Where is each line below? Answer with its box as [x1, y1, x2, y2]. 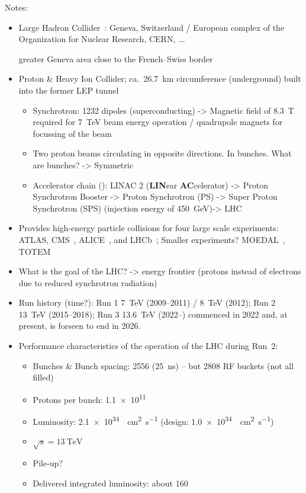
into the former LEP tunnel [18, 84, 119, 96]
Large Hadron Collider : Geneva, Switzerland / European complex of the [18, 21, 285, 33]
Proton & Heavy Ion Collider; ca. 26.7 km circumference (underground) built [18, 72, 301, 85]
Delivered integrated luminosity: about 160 [33, 476, 188, 489]
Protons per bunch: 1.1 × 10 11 [33, 391, 146, 405]
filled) [33, 371, 54, 383]
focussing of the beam [33, 127, 112, 139]
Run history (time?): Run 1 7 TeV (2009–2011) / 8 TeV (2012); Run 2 [18, 296, 276, 309]
